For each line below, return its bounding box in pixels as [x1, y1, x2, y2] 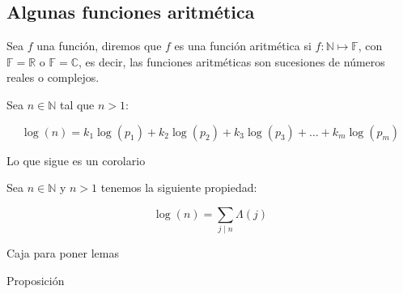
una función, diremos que [36, 37, 162, 54]
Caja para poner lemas [6, 245, 119, 262]
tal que [59, 96, 95, 113]
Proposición [6, 271, 65, 288]
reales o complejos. [6, 69, 100, 86]
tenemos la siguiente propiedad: [100, 179, 257, 196]
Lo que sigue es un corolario [6, 151, 146, 168]
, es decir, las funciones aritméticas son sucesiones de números [78, 53, 385, 70]
